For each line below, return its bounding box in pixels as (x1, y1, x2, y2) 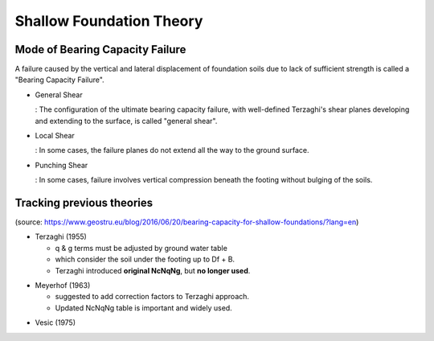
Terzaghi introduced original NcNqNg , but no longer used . (55, 265, 251, 275)
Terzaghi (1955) (35, 232, 88, 241)
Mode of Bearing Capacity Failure (14, 43, 186, 56)
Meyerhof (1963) (35, 281, 91, 290)
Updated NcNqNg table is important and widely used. (55, 302, 232, 313)
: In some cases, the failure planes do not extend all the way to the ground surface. (35, 146, 309, 155)
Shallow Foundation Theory (14, 12, 203, 30)
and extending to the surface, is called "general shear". (35, 116, 218, 125)
